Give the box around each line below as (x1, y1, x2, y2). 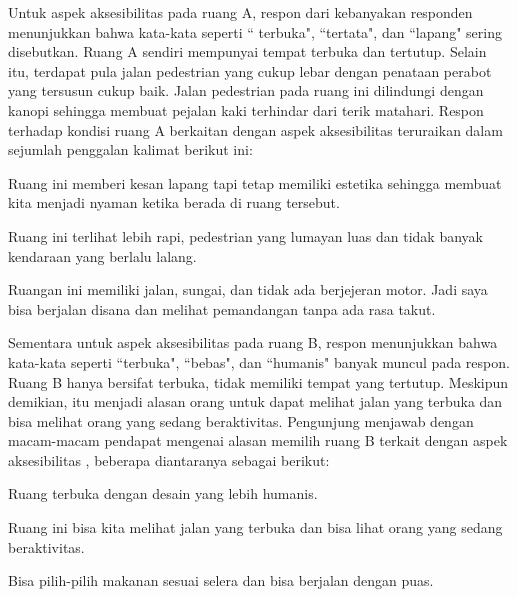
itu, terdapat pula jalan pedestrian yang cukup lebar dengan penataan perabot (8, 60, 492, 81)
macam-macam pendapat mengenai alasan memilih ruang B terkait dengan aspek (8, 430, 508, 451)
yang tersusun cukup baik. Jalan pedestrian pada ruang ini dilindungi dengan (8, 80, 484, 101)
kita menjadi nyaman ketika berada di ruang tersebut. (8, 192, 340, 213)
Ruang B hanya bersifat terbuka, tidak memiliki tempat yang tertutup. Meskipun (8, 371, 509, 392)
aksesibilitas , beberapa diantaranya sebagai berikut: (8, 449, 330, 470)
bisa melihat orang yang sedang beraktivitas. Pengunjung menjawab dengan (8, 410, 474, 431)
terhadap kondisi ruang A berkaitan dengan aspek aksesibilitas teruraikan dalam (8, 119, 503, 140)
